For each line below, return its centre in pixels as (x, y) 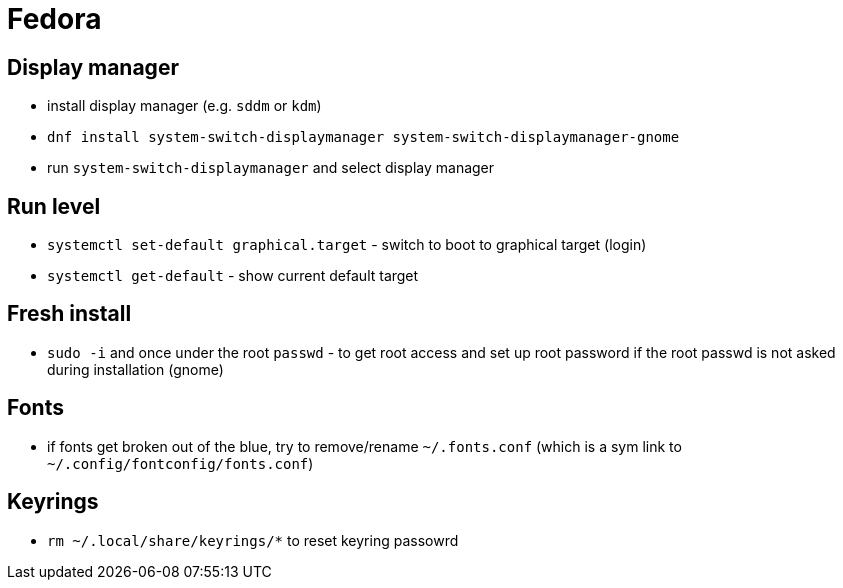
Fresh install (69, 314)
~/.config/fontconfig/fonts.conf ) (180, 463)
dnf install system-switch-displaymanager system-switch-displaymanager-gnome (363, 137)
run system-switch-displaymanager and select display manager (271, 168)
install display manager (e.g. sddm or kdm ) (184, 106)
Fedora (54, 19)
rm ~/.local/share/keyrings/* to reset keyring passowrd (253, 540)
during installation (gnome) (135, 369)
